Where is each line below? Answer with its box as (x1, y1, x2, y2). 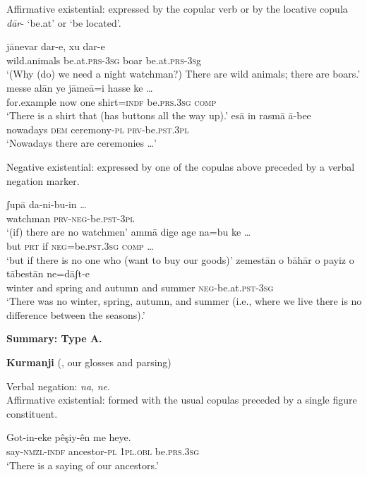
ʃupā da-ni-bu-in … (6, 197, 87, 212)
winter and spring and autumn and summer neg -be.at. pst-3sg (6, 279, 274, 294)
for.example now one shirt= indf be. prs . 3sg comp (6, 94, 217, 109)
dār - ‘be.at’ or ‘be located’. (6, 15, 121, 30)
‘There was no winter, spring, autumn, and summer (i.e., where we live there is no (6, 294, 362, 308)
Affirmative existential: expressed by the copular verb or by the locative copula (6, 1, 348, 16)
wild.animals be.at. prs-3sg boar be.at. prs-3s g (6, 52, 201, 67)
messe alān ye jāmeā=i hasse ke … (6, 80, 153, 95)
